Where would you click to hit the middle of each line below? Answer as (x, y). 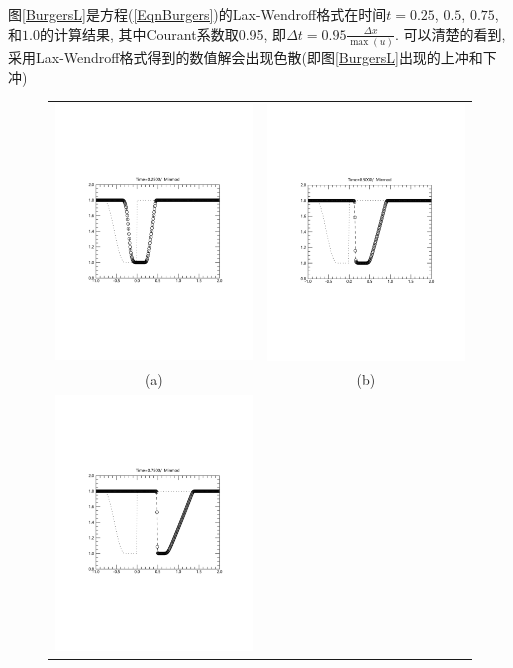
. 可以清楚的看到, (450, 33)
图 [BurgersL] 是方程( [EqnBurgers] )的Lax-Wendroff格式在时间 (197, 14)
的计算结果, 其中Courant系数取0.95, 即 (163, 33)
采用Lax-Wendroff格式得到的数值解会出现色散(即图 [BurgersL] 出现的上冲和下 (252, 56)
